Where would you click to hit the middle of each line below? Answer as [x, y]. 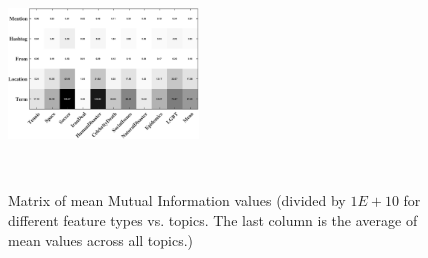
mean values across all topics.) [101, 239]
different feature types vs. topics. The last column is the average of [213, 219]
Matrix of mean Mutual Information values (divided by [177, 200]
